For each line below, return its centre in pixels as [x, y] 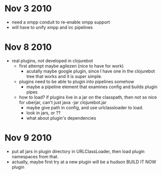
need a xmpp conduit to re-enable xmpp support [61, 22]
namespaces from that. [35, 156]
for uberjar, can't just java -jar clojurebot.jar [63, 102]
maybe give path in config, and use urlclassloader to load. [85, 107]
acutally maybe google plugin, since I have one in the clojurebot [91, 71]
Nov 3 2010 [28, 9]
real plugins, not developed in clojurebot [52, 61]
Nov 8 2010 [28, 47]
